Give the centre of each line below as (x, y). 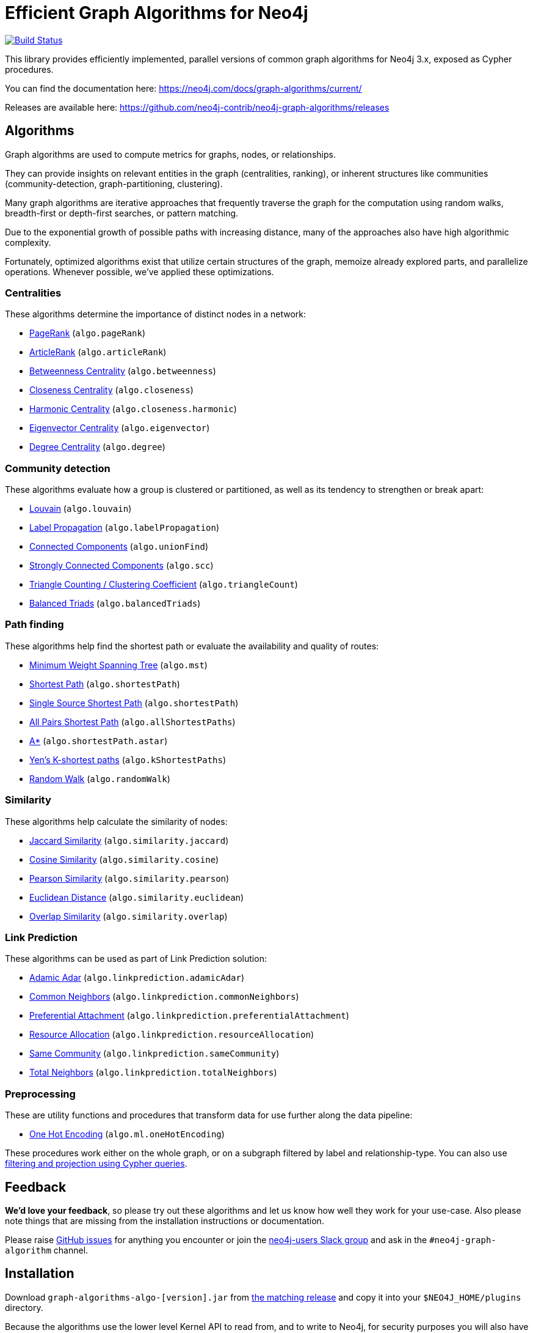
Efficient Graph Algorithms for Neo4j (157, 13)
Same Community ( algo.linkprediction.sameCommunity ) (154, 1054)
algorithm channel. (47, 1250)
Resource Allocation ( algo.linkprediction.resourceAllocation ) (172, 1035)
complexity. (28, 242)
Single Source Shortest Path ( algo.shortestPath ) (134, 703)
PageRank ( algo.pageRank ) (88, 333)
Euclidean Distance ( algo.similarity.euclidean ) (137, 897)
